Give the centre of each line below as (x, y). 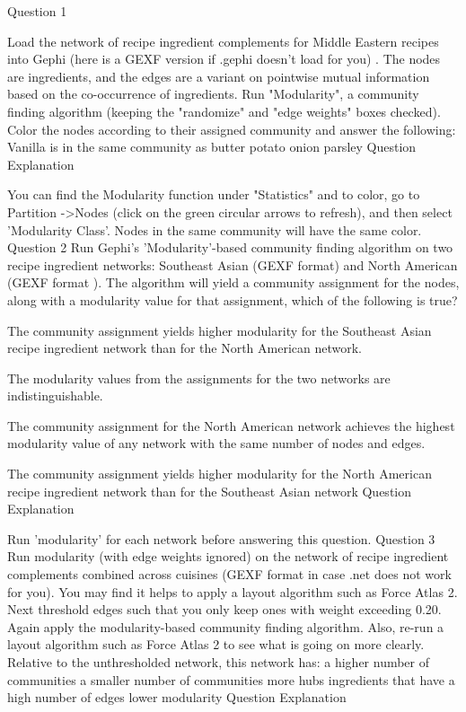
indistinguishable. (55, 396)
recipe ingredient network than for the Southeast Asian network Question (210, 491)
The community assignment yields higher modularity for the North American (220, 474)
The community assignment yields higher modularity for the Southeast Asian (220, 330)
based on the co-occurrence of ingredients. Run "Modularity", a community (213, 94)
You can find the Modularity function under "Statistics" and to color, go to (214, 194)
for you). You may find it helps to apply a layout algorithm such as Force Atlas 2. (233, 591)
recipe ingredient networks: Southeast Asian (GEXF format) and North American (233, 264)
